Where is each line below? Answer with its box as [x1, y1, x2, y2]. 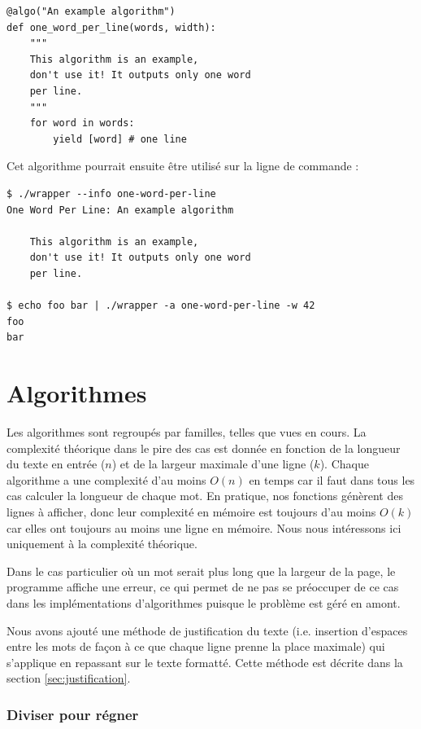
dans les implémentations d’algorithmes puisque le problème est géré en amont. [7, 594, 401, 611]
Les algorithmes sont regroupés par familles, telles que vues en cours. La [7, 424, 367, 440]
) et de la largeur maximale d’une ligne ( [111, 455, 315, 472]
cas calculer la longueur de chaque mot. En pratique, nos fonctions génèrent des [7, 487, 403, 504]
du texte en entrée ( [7, 455, 106, 472]
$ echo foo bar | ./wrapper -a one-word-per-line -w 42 [7, 300, 315, 312]
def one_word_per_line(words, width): [7, 21, 216, 33]
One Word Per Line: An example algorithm [7, 204, 234, 216]
